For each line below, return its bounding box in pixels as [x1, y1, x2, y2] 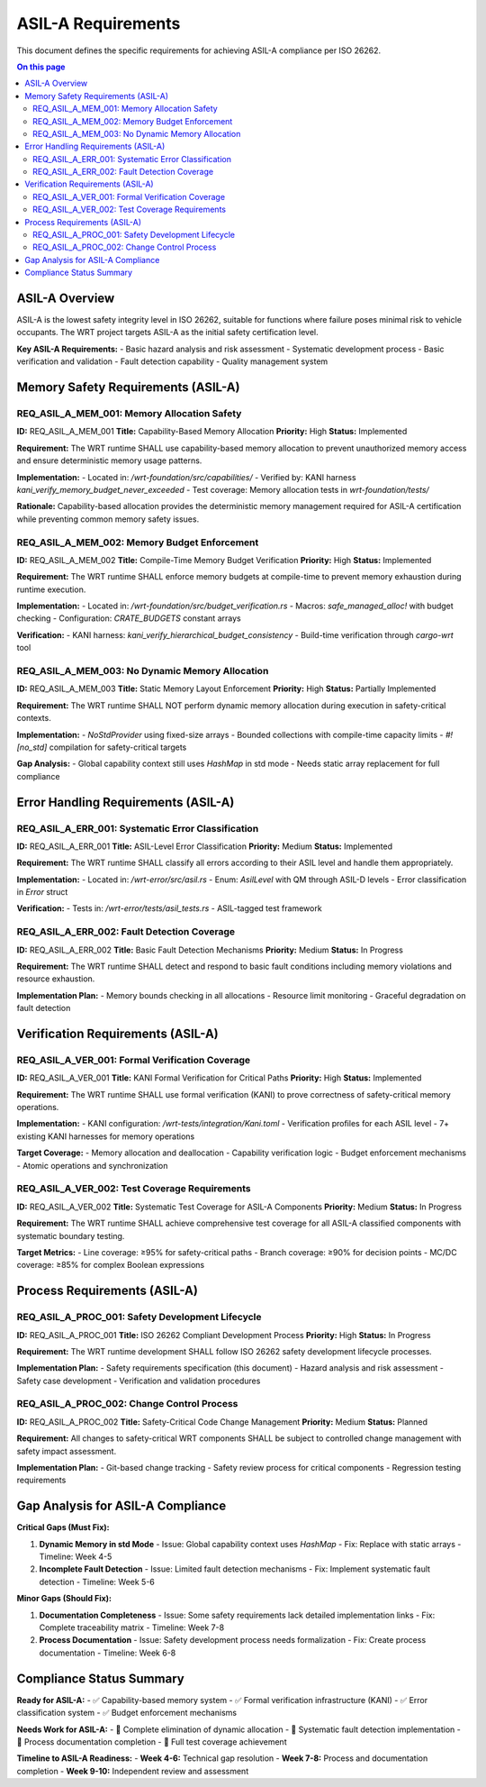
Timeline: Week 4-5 [39, 1551, 112, 1563]
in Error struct [16, 887, 68, 898]
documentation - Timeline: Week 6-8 [39, 1647, 176, 1658]
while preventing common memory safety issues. [16, 514, 200, 524]
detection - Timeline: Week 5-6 [39, 1576, 155, 1587]
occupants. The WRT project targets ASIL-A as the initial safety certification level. [16, 327, 319, 338]
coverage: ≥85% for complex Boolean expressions [16, 1260, 205, 1271]
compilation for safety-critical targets [49, 742, 187, 752]
